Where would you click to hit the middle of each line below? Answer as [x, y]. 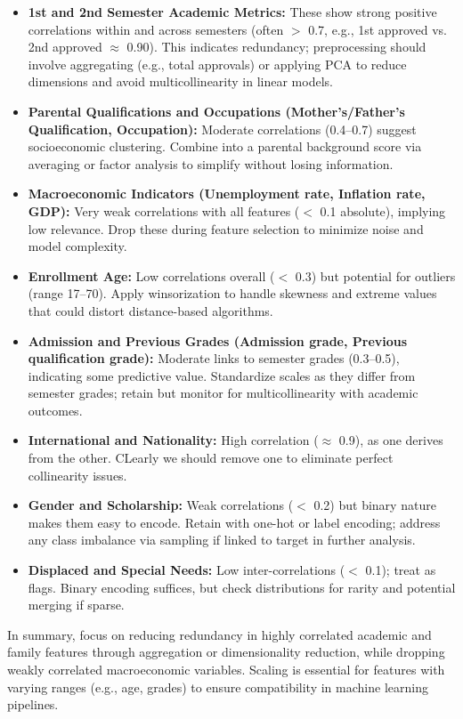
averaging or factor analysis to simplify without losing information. [211, 163]
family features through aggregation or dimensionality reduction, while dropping [226, 652]
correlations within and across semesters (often [156, 29]
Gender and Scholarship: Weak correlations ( [161, 505]
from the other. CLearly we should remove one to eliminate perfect [211, 458]
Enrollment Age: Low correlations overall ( [151, 275]
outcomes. [55, 410]
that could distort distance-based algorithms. [150, 310]
